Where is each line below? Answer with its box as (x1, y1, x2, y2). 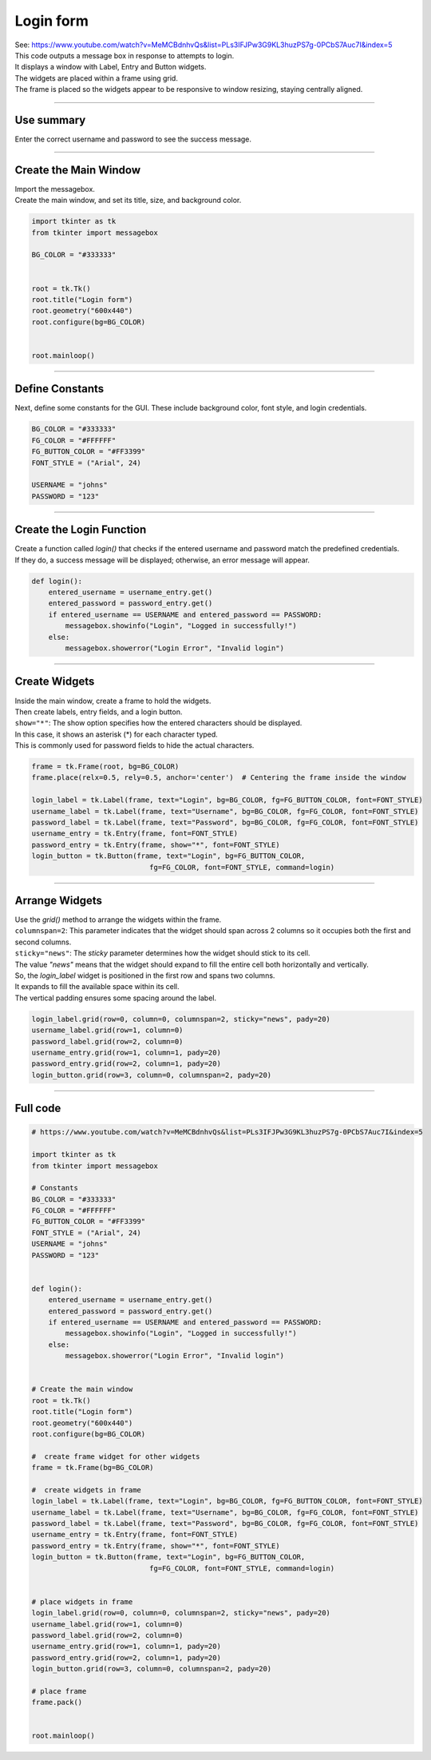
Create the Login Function (14, 523, 147, 537)
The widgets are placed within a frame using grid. (14, 73, 179, 83)
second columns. (14, 937, 72, 947)
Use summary (14, 113, 86, 127)
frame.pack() (31, 1698, 83, 1707)
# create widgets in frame (31, 1485, 141, 1494)
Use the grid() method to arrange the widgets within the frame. (14, 915, 222, 924)
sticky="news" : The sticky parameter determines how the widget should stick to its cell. (14, 948, 310, 958)
